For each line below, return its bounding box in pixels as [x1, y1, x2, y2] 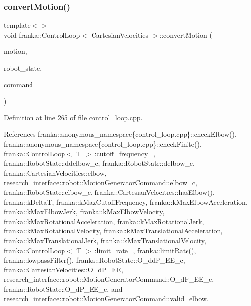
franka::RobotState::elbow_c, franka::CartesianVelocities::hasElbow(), [4, 187, 215, 197]
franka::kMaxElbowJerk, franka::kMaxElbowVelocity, [4, 206, 165, 217]
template [4, 20, 31, 30]
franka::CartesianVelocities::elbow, [4, 167, 107, 178]
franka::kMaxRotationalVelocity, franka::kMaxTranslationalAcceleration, [4, 226, 223, 236]
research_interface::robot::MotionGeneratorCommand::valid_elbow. [4, 293, 209, 304]
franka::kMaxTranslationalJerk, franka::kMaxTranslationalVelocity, [4, 235, 206, 245]
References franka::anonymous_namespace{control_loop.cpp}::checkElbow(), [4, 129, 237, 139]
